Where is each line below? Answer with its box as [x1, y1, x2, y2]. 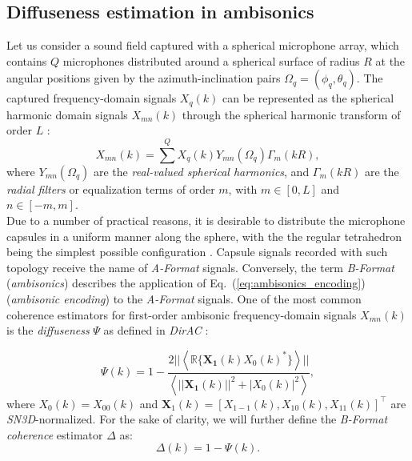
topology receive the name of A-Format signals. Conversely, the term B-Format [6, 259, 394, 275]
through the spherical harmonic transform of [182, 106, 401, 122]
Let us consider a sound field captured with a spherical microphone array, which [6, 37, 399, 54]
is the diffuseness [6, 322, 90, 339]
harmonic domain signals [6, 106, 128, 122]
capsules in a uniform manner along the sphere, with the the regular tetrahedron [6, 227, 402, 244]
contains [6, 52, 47, 69]
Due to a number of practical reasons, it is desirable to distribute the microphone [6, 212, 406, 229]
